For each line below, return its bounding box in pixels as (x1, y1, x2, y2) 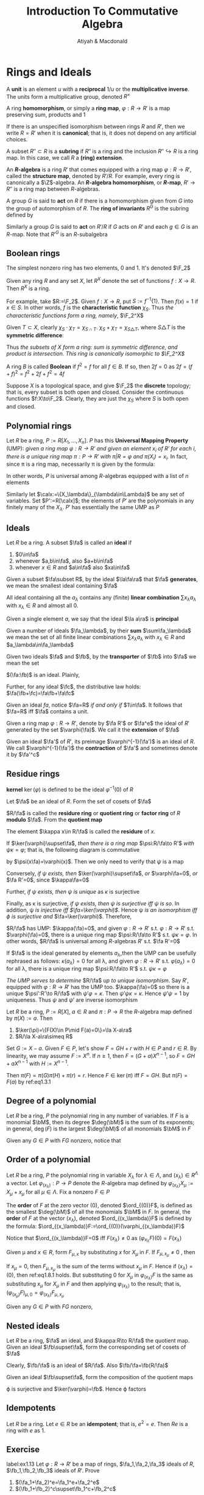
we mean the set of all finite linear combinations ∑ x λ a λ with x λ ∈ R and (6, 633, 186, 642)
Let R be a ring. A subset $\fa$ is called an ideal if (6, 538, 132, 546)
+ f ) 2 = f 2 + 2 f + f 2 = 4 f (6, 369, 65, 377)
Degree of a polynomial (6, 1096, 96, 1106)
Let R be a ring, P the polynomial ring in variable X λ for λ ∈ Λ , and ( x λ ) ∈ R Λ (6, 1171, 199, 1180)
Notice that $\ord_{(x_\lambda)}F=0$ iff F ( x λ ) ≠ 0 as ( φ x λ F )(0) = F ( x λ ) (6, 1234, 182, 1244)
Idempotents (6, 1403, 56, 1413)
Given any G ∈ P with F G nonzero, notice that (6, 1136, 121, 1144)
